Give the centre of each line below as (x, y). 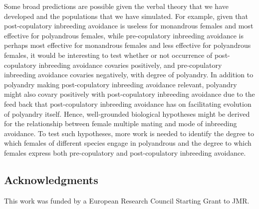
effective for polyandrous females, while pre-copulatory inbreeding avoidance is (124, 35)
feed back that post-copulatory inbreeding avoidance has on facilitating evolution (128, 104)
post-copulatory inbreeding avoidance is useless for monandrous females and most (129, 26)
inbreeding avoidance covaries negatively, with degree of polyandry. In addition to (129, 75)
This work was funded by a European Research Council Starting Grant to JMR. (127, 200)
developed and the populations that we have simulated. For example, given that (126, 16)
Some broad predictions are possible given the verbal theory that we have (116, 6)
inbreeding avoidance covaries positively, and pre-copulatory (130, 65)
